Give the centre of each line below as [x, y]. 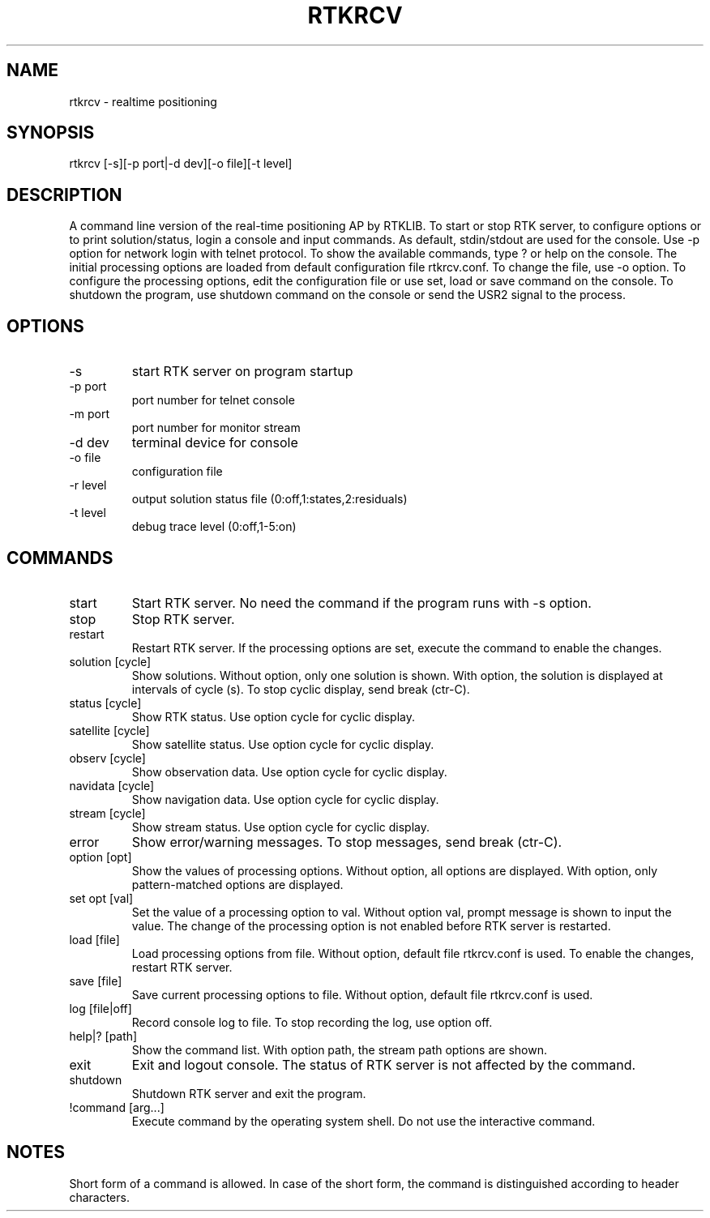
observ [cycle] [107, 758]
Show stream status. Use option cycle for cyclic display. [281, 827]
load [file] [94, 939]
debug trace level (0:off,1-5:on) [214, 527]
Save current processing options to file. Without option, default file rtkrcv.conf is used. [362, 994]
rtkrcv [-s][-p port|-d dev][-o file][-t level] [181, 164]
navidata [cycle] [112, 785]
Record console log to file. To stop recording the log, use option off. [312, 1022]
